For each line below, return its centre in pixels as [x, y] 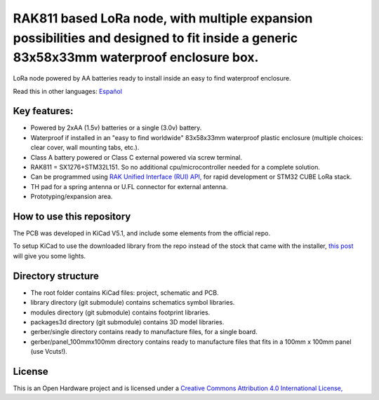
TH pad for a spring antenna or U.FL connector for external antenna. [129, 186]
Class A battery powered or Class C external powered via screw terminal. [136, 157]
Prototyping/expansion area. [72, 197]
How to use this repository [72, 216]
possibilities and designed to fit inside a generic [155, 38]
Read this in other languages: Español [68, 91]
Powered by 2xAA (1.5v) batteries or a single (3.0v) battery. [116, 128]
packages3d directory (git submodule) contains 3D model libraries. [127, 322]
